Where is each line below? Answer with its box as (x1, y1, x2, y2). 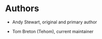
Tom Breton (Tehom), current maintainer (12, 28, 94, 34)
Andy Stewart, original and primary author (12, 19, 97, 25)
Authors (5, 3, 39, 14)
